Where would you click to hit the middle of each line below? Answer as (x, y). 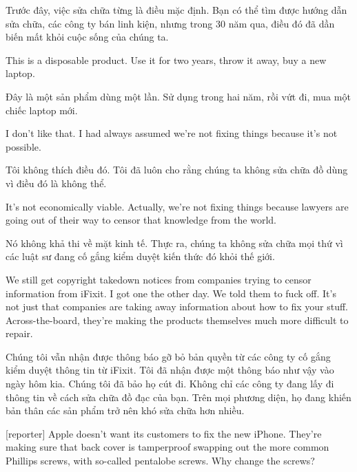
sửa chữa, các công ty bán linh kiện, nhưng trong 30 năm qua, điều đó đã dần (170, 23)
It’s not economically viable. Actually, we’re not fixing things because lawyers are (177, 206)
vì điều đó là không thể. (56, 183)
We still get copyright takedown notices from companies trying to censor (159, 279)
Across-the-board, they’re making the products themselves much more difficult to (177, 320)
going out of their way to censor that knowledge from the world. (141, 220)
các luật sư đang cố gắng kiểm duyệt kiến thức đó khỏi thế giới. (140, 256)
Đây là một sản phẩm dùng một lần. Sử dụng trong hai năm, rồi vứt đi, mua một (178, 96)
